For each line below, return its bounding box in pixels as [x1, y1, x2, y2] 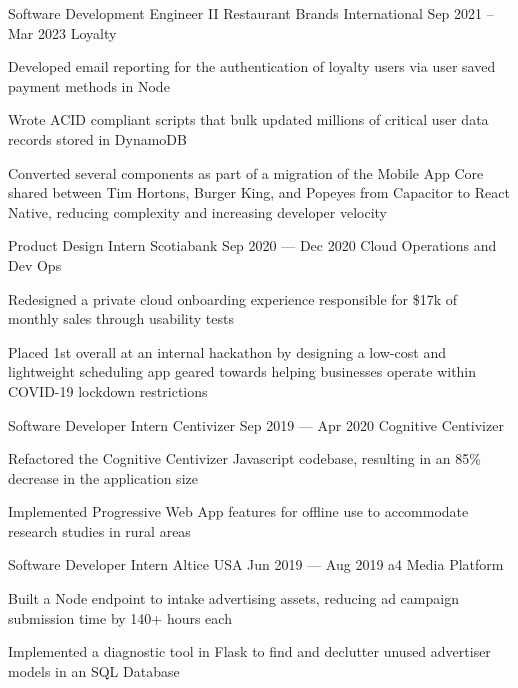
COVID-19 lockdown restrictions [8, 380, 208, 401]
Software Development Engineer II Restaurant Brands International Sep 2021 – [8, 3, 494, 23]
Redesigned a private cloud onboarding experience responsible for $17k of [8, 288, 458, 309]
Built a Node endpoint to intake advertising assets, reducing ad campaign [8, 588, 459, 609]
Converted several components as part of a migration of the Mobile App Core [8, 162, 484, 183]
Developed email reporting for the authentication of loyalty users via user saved [8, 56, 496, 77]
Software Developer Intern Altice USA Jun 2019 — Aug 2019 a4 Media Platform [8, 554, 504, 575]
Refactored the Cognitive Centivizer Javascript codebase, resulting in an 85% [8, 448, 481, 469]
